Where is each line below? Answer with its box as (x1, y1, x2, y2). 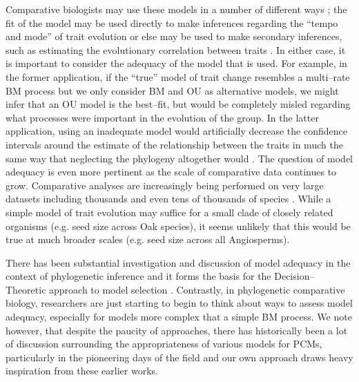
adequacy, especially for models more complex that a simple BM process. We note (6, 309, 352, 324)
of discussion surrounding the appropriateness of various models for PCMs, (6, 336, 322, 351)
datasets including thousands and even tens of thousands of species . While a (6, 191, 331, 206)
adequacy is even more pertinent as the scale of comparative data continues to (6, 164, 337, 179)
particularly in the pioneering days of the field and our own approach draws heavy (6, 350, 353, 364)
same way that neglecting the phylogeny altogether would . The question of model (6, 151, 353, 165)
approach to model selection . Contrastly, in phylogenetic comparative (49, 282, 345, 296)
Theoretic (6, 282, 46, 296)
